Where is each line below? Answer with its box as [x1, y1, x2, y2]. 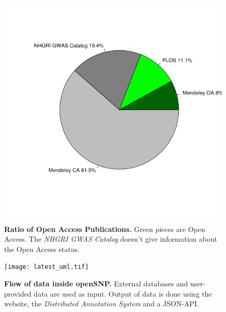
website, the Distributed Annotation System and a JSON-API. [4, 298, 199, 309]
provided [4, 288, 31, 299]
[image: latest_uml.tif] [4, 263, 89, 271]
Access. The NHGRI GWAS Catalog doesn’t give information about [4, 233, 217, 244]
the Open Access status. [4, 243, 80, 254]
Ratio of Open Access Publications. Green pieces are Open [4, 223, 205, 234]
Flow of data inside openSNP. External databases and [4, 278, 188, 289]
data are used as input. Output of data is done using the [33, 288, 212, 299]
